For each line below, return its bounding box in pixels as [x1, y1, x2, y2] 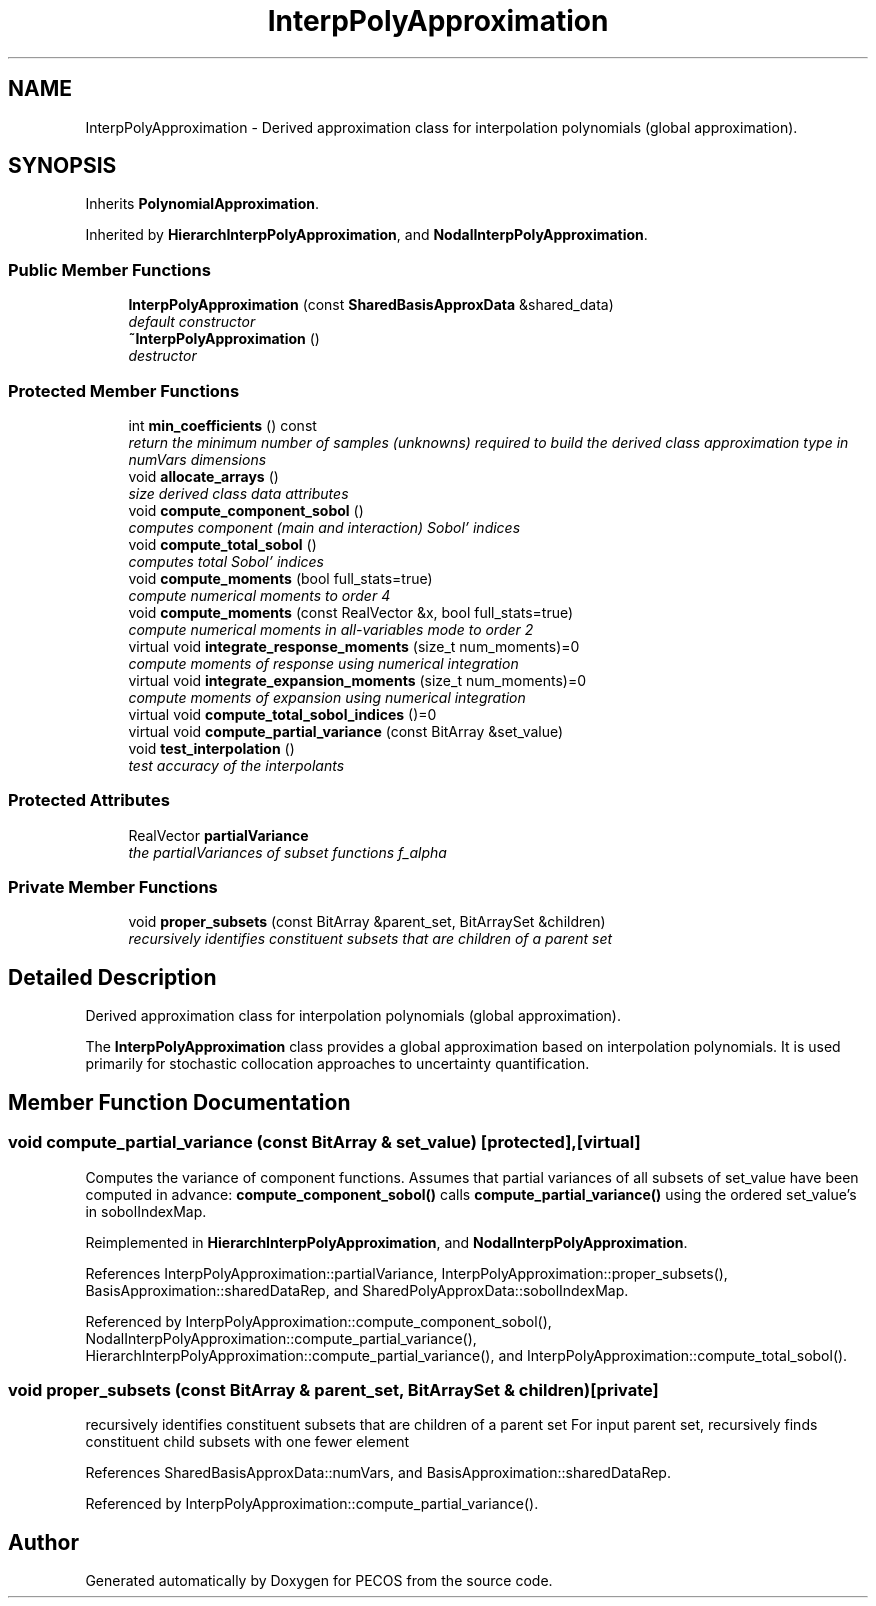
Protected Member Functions [8, 380, 240, 401]
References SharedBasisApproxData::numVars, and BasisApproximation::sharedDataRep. [85, 1464, 671, 1482]
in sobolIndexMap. [85, 1202, 207, 1220]
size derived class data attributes [128, 484, 349, 502]
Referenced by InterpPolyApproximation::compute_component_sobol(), [85, 1312, 552, 1330]
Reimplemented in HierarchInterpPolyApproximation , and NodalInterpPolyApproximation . [85, 1233, 688, 1251]
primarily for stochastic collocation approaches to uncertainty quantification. [85, 1055, 590, 1073]
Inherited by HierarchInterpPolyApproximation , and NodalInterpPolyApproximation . [85, 226, 648, 244]
